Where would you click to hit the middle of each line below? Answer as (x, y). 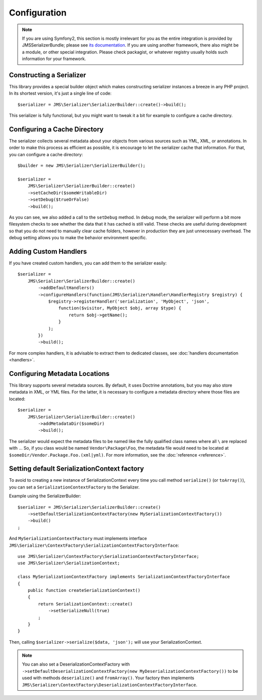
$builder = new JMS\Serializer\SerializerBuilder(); (82, 166)
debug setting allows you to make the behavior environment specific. (78, 238)
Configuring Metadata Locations (59, 374)
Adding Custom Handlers (48, 252)
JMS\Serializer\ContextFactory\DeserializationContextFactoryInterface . (110, 684)
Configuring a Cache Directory (56, 129)
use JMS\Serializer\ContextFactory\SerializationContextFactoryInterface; (108, 556)
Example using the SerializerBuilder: (45, 496)
